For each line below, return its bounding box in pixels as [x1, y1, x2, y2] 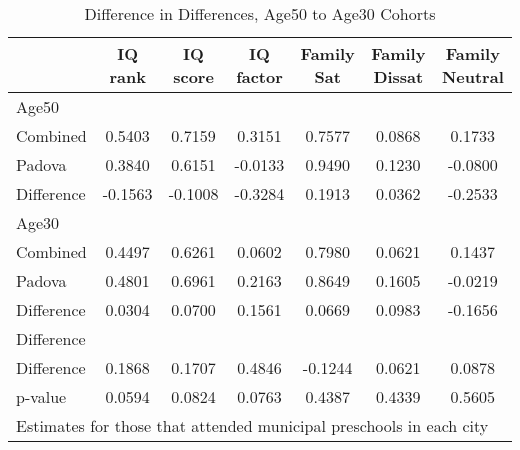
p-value [16, 385, 67, 408]
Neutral [441, 65, 504, 88]
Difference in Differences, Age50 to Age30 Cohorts [84, 2, 436, 25]
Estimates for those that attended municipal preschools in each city [16, 414, 489, 437]
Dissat [373, 65, 424, 88]
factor [236, 65, 283, 88]
